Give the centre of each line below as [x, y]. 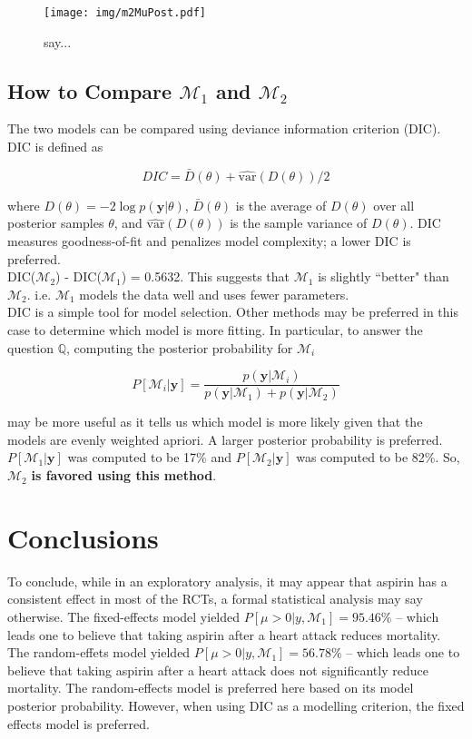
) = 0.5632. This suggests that [206, 276]
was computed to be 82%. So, [378, 457]
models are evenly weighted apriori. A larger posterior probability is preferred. [225, 439]
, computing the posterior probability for [180, 347]
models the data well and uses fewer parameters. [214, 294]
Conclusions [83, 537]
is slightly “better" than [383, 276]
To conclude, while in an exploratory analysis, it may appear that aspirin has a [227, 581]
